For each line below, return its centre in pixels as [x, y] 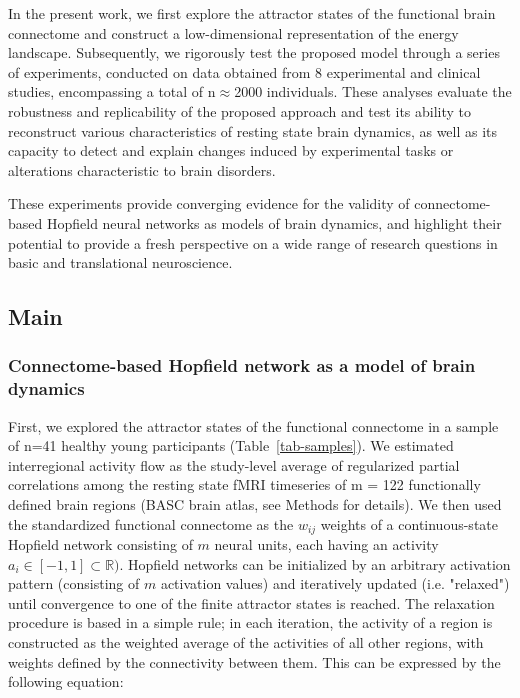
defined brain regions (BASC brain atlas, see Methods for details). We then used [255, 504]
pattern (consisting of [74, 583]
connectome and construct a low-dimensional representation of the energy [233, 32]
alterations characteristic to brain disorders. [142, 169]
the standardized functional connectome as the [151, 523]
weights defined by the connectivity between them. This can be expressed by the [254, 661]
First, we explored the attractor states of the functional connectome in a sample [253, 425]
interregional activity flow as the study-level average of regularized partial [234, 464]
